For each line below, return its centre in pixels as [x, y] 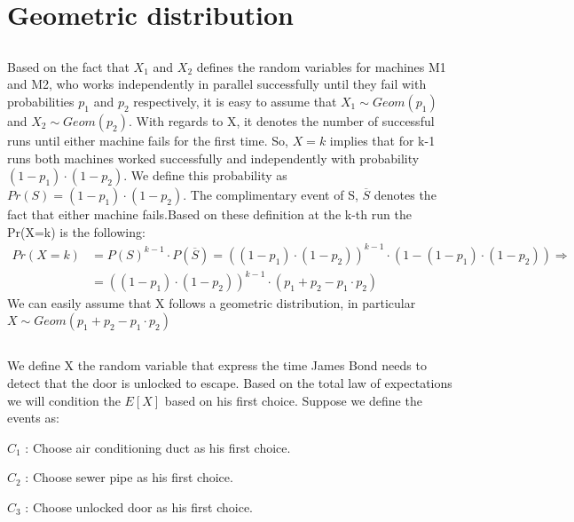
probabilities [41, 101]
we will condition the [64, 400]
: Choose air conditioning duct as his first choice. [158, 447]
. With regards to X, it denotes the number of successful [281, 120]
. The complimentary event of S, [271, 195]
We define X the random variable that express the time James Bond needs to [217, 365]
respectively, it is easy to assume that [235, 101]
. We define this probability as [205, 175]
